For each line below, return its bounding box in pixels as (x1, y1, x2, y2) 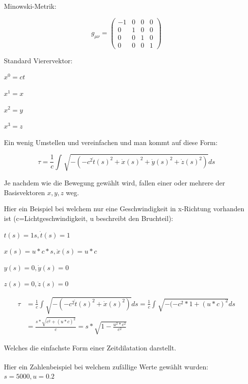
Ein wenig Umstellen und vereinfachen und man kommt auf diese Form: (4, 137, 218, 147)
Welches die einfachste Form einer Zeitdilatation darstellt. (4, 342, 177, 352)
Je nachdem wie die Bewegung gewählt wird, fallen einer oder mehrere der (4, 178, 225, 188)
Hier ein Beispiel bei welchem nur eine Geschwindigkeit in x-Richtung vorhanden (4, 203, 245, 214)
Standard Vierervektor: (4, 55, 72, 65)
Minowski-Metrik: (4, 1, 56, 11)
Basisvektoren (4, 187, 45, 197)
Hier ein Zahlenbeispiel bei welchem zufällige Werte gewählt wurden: (4, 361, 209, 371)
